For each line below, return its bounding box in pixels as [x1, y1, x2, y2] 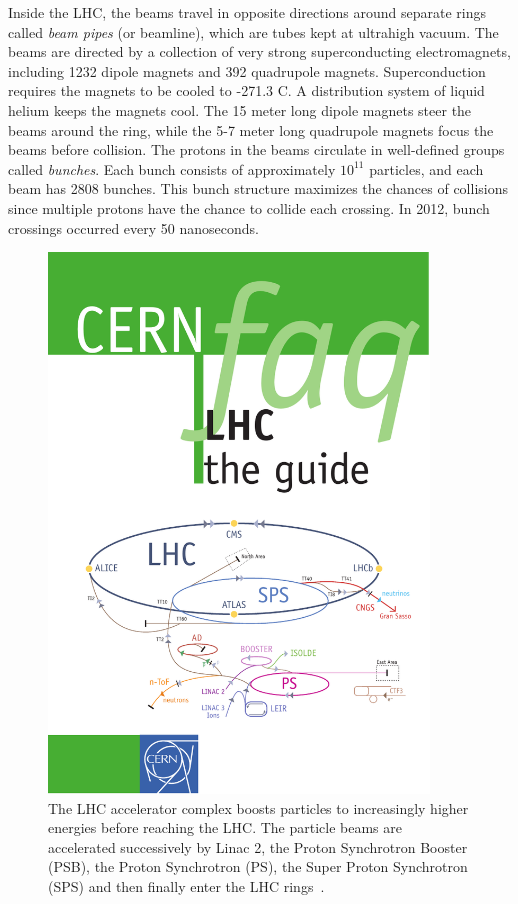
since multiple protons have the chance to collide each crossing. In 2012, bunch [8, 197, 490, 218]
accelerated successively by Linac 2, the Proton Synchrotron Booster [48, 836, 468, 857]
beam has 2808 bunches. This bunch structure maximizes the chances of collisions [8, 178, 508, 199]
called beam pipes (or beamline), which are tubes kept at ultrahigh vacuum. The [8, 21, 499, 42]
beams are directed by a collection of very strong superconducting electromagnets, [8, 41, 511, 62]
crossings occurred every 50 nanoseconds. [8, 217, 259, 238]
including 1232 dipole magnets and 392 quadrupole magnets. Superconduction [8, 60, 486, 81]
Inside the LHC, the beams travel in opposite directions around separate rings [8, 2, 487, 22]
